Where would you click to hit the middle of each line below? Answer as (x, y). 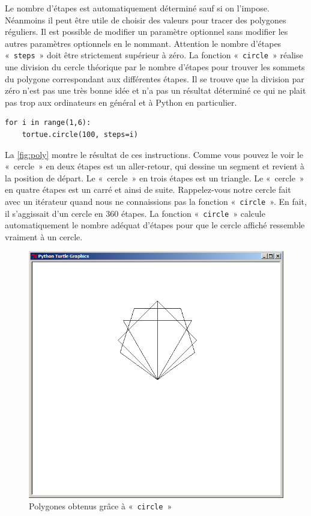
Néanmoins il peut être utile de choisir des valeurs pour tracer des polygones (146, 20)
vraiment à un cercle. (44, 236)
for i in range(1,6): (48, 123)
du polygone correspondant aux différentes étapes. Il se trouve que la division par (155, 78)
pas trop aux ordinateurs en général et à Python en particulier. (121, 102)
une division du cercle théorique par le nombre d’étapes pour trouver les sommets (155, 67)
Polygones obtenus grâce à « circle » (101, 506)
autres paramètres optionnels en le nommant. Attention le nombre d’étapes (143, 43)
